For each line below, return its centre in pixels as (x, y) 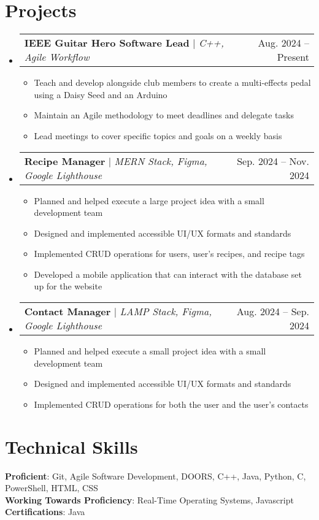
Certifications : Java (45, 512)
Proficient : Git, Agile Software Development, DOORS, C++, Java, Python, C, (156, 476)
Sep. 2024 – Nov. (273, 161)
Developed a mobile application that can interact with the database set (168, 274)
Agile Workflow (57, 57)
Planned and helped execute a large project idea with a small (149, 200)
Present (293, 57)
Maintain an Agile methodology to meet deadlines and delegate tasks (164, 115)
